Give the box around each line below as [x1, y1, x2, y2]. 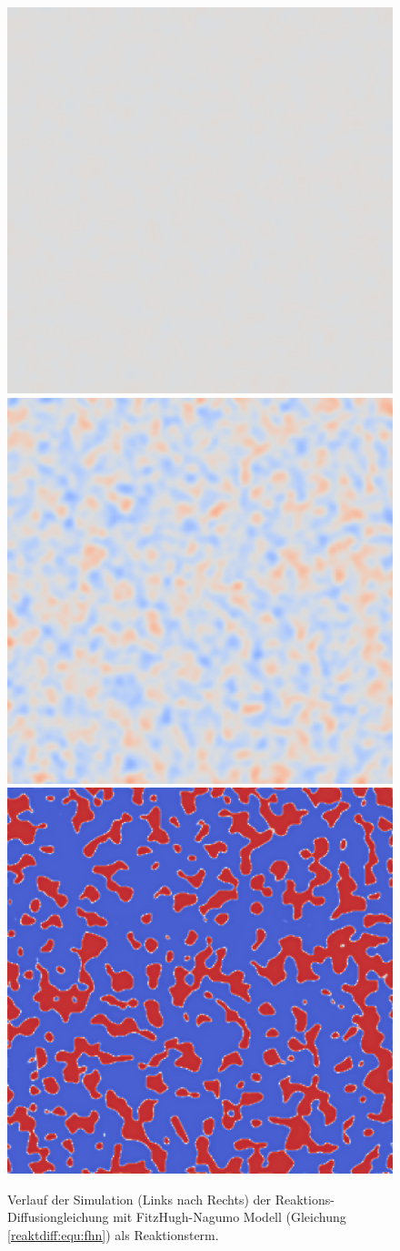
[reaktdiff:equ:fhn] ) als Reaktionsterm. [7, 1225, 219, 1244]
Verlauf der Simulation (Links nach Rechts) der [7, 1189, 272, 1208]
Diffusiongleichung [7, 1207, 109, 1226]
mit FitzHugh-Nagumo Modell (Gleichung [113, 1207, 346, 1226]
